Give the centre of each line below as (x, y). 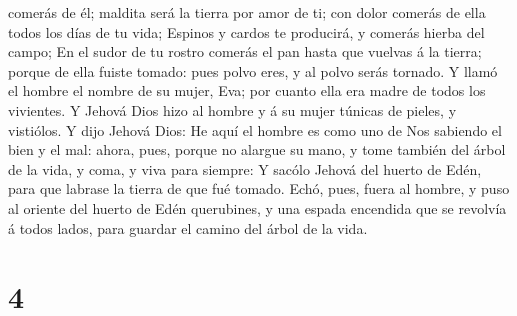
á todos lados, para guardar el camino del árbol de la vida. (188, 227)
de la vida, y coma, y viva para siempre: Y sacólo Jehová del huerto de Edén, (245, 168)
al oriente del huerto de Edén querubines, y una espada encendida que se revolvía (257, 207)
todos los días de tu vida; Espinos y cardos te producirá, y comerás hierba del (246, 31)
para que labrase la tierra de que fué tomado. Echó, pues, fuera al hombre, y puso (259, 188)
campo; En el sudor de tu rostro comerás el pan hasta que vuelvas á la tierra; (245, 51)
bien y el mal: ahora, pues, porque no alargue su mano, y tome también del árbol (257, 149)
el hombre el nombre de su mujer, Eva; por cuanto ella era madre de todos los (247, 90)
